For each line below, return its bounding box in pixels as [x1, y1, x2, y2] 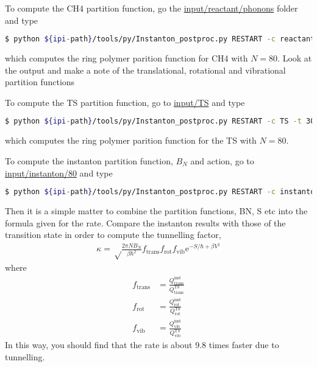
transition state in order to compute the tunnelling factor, [5, 228, 221, 241]
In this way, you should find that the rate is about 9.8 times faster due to [5, 338, 279, 351]
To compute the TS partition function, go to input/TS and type [5, 96, 245, 108]
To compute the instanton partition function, [5, 154, 173, 167]
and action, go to [190, 154, 254, 167]
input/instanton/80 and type [5, 166, 113, 179]
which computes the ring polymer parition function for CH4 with [5, 52, 248, 65]
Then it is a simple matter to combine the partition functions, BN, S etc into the [5, 204, 308, 217]
